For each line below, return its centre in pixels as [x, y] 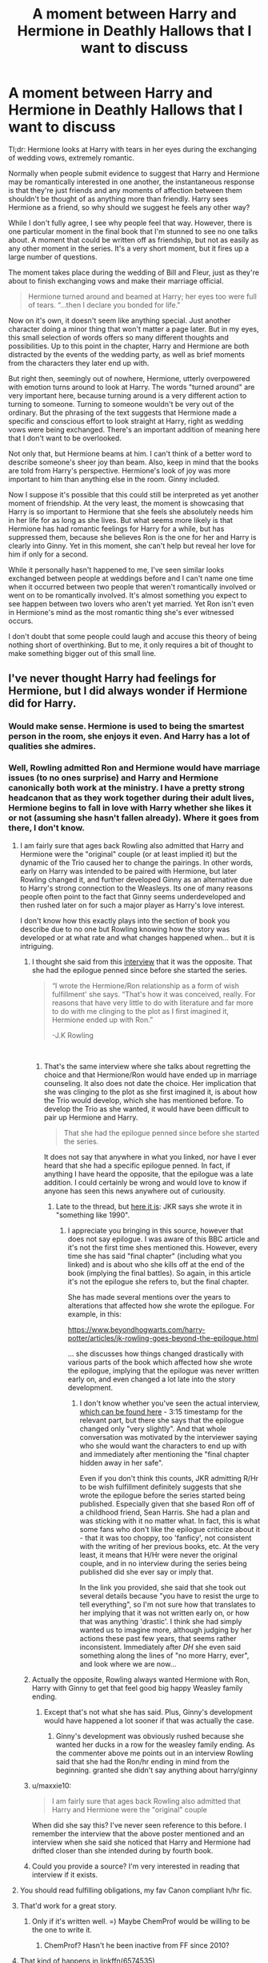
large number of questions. [53, 256]
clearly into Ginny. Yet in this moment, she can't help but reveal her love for [132, 545]
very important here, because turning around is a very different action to [128, 395]
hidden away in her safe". [122, 1462]
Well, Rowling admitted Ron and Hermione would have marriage [134, 768]
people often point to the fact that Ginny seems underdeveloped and [132, 896]
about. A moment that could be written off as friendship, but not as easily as [134, 239]
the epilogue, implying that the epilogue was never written [164, 1370]
